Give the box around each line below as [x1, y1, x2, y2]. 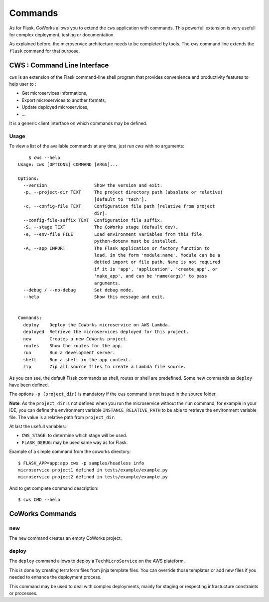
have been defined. [9, 382, 49, 388]
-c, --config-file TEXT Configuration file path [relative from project [23, 203, 215, 209]
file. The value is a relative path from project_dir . [9, 414, 116, 420]
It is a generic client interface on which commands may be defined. [9, 120, 147, 126]
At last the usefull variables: [9, 423, 66, 429]
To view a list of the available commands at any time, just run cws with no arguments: [9, 143, 184, 149]
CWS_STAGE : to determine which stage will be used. [21, 433, 128, 439]
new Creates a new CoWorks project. [23, 336, 129, 341]
